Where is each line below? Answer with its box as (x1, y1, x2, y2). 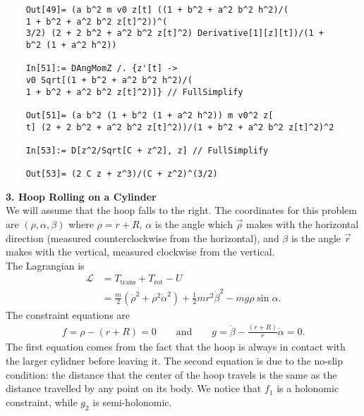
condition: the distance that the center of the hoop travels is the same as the (6, 367, 337, 382)
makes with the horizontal (246, 217, 359, 232)
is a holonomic (277, 381, 339, 396)
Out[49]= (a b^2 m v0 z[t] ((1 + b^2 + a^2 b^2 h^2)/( (25, 5, 289, 15)
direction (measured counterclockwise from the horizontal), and (6, 230, 279, 245)
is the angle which (154, 217, 233, 232)
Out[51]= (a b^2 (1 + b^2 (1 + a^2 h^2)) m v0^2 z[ (25, 110, 274, 120)
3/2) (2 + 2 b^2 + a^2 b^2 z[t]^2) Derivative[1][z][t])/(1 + (25, 28, 324, 39)
